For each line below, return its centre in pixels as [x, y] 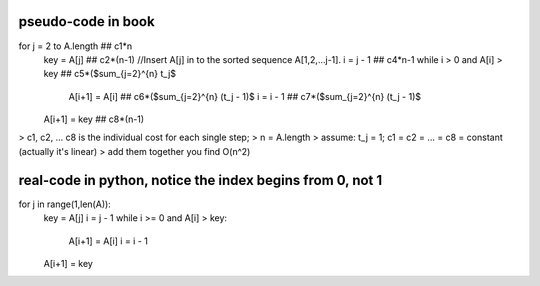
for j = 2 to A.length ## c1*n [75, 46]
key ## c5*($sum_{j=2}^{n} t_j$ [110, 74]
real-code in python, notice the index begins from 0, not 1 [200, 180]
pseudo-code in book [86, 21]
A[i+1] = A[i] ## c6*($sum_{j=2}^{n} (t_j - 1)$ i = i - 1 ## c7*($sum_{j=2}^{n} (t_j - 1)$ [245, 96]
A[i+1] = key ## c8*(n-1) [94, 119]
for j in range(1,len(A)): [65, 204]
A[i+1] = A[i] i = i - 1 [108, 241]
